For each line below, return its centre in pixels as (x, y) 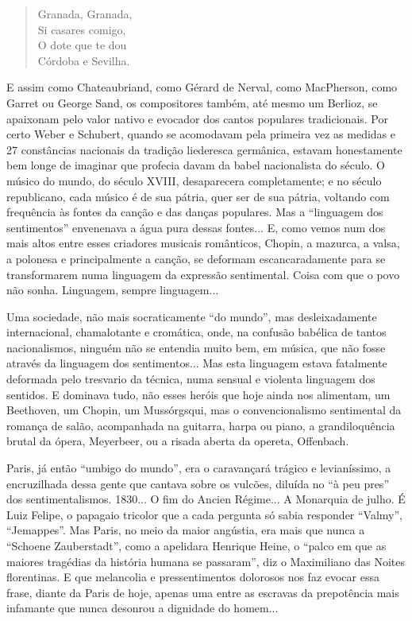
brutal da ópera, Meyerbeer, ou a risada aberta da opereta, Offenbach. (178, 441)
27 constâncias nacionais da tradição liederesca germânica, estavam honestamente (204, 149)
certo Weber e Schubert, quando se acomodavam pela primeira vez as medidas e (201, 134)
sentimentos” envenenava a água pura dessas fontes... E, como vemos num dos (196, 227)
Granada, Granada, (85, 14)
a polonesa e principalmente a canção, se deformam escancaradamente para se (196, 258)
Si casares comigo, (82, 29)
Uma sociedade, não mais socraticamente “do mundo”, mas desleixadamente (192, 316)
